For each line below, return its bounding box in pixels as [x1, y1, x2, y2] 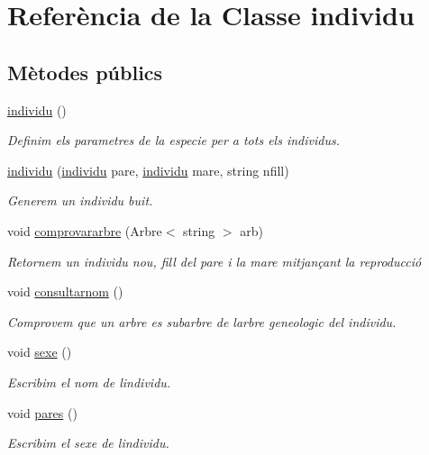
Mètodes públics [7, 58, 163, 86]
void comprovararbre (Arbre [7, 221, 162, 240]
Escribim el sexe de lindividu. [7, 433, 169, 452]
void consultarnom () [7, 282, 123, 301]
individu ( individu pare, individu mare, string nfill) [7, 160, 289, 179]
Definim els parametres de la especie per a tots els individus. [7, 131, 340, 150]
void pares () [7, 403, 78, 422]
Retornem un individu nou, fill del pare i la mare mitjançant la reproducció [7, 251, 422, 270]
